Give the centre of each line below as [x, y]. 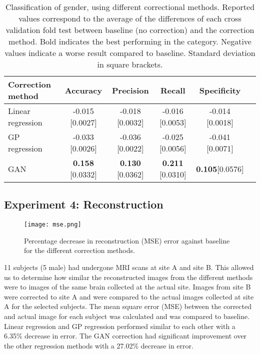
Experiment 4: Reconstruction [84, 204]
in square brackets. [130, 64]
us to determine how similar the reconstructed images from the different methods [128, 277]
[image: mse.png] [53, 225]
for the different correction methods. [79, 250]
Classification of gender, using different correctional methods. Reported [130, 7]
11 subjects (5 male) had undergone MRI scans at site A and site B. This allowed [129, 267]
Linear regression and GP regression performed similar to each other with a [120, 326]
